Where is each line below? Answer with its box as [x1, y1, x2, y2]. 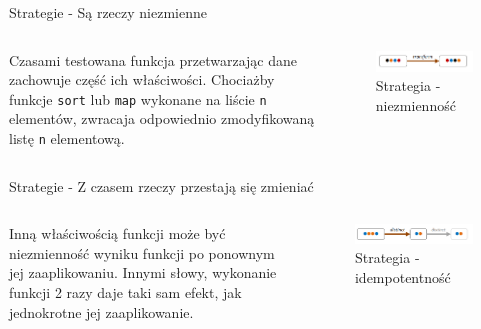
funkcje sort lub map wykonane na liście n [9, 88, 267, 109]
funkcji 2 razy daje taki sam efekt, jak [9, 282, 242, 303]
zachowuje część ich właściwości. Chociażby [9, 69, 275, 90]
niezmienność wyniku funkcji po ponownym [9, 242, 275, 263]
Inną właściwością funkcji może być [9, 223, 226, 244]
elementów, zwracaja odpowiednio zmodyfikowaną [9, 108, 315, 129]
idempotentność [354, 266, 451, 287]
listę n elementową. [9, 128, 125, 149]
